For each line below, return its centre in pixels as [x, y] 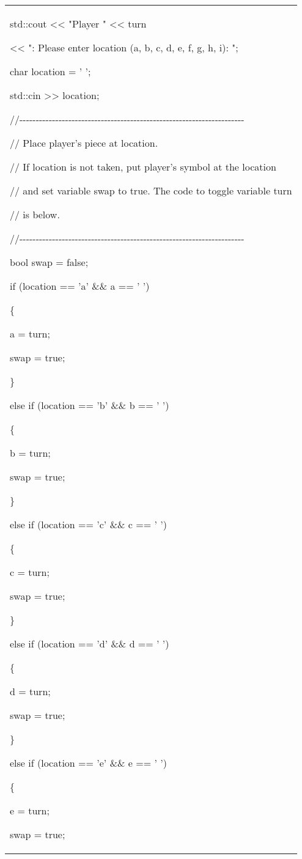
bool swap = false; [49, 262]
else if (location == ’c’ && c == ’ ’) [88, 524]
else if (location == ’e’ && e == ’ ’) [88, 763]
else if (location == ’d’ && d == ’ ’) [90, 643]
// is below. [35, 214]
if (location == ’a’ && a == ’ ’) [80, 286]
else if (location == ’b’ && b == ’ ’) [90, 405]
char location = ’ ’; [50, 71]
